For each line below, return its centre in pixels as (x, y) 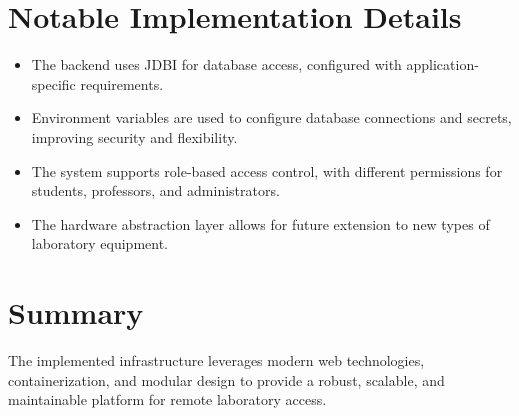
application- (442, 64)
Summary (76, 312)
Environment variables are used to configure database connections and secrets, (271, 117)
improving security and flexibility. (134, 136)
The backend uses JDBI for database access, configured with (216, 64)
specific (53, 83)
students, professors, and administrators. (155, 190)
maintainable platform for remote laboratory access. (167, 399)
